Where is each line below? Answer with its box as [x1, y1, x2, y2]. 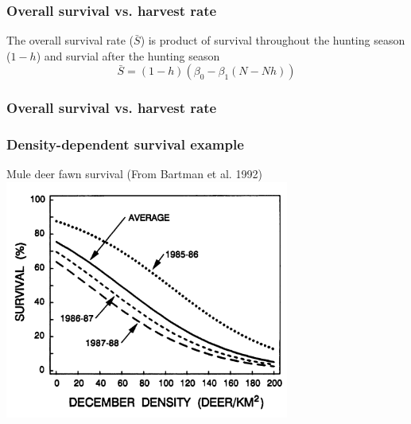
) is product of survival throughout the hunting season [140, 32, 405, 49]
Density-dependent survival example [6, 134, 244, 154]
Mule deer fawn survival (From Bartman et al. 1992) [6, 165, 262, 182]
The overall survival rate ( [6, 32, 134, 49]
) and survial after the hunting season [36, 47, 220, 64]
